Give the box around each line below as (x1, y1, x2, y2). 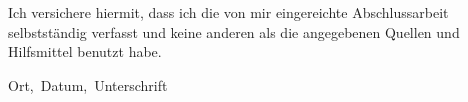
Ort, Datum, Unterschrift (8, 74, 168, 95)
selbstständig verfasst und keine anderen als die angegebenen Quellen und (8, 21, 460, 42)
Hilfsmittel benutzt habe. (8, 41, 162, 62)
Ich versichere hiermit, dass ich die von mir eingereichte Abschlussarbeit (8, 2, 449, 22)
